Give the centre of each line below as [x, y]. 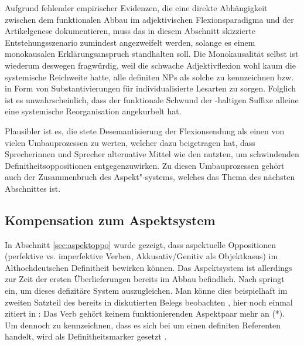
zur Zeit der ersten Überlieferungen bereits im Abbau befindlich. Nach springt [145, 279]
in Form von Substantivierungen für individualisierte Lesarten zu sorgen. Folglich [151, 88]
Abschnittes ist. [33, 188]
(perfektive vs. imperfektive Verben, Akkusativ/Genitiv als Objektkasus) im [141, 256]
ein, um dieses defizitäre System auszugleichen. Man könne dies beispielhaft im [146, 291]
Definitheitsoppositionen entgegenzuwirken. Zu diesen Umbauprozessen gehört [145, 165]
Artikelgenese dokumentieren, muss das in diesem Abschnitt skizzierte [130, 31]
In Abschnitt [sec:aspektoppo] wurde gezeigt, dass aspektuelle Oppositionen [140, 244]
